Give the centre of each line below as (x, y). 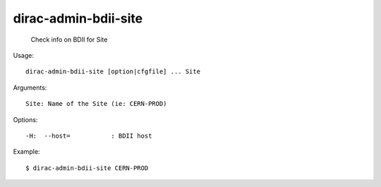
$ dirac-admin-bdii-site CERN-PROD (87, 168)
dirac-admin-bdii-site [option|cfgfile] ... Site (113, 72)
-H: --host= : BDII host (89, 135)
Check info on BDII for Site (69, 40)
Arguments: (30, 88)
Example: (26, 152)
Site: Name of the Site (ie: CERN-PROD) (96, 104)
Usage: (24, 55)
